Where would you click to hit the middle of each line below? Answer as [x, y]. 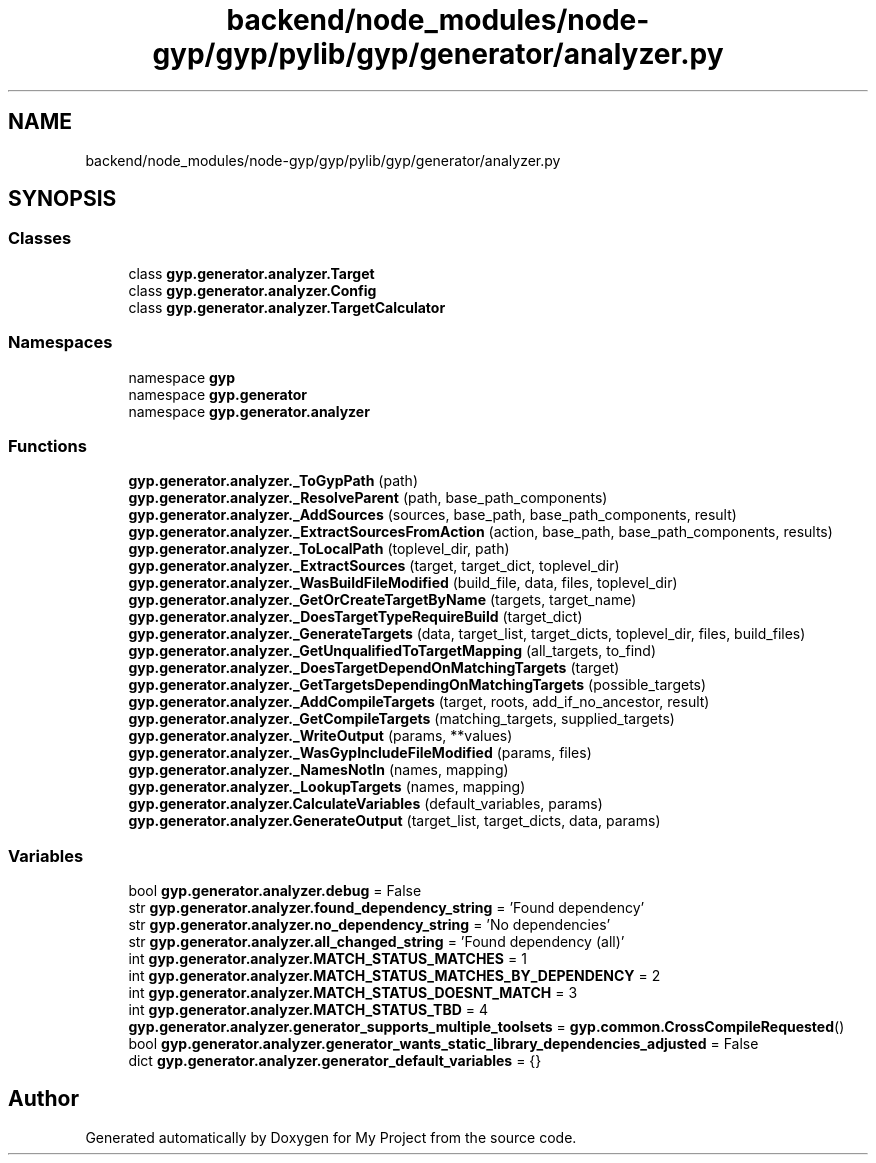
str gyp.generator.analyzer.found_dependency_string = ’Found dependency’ [386, 908]
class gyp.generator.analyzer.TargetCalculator [287, 307]
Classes [40, 238]
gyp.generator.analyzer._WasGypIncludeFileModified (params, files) [360, 753]
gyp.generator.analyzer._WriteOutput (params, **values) [320, 736]
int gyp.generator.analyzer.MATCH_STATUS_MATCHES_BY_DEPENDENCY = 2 [394, 976]
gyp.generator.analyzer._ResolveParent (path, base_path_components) [368, 498]
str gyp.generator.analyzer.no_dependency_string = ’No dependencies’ [369, 925]
